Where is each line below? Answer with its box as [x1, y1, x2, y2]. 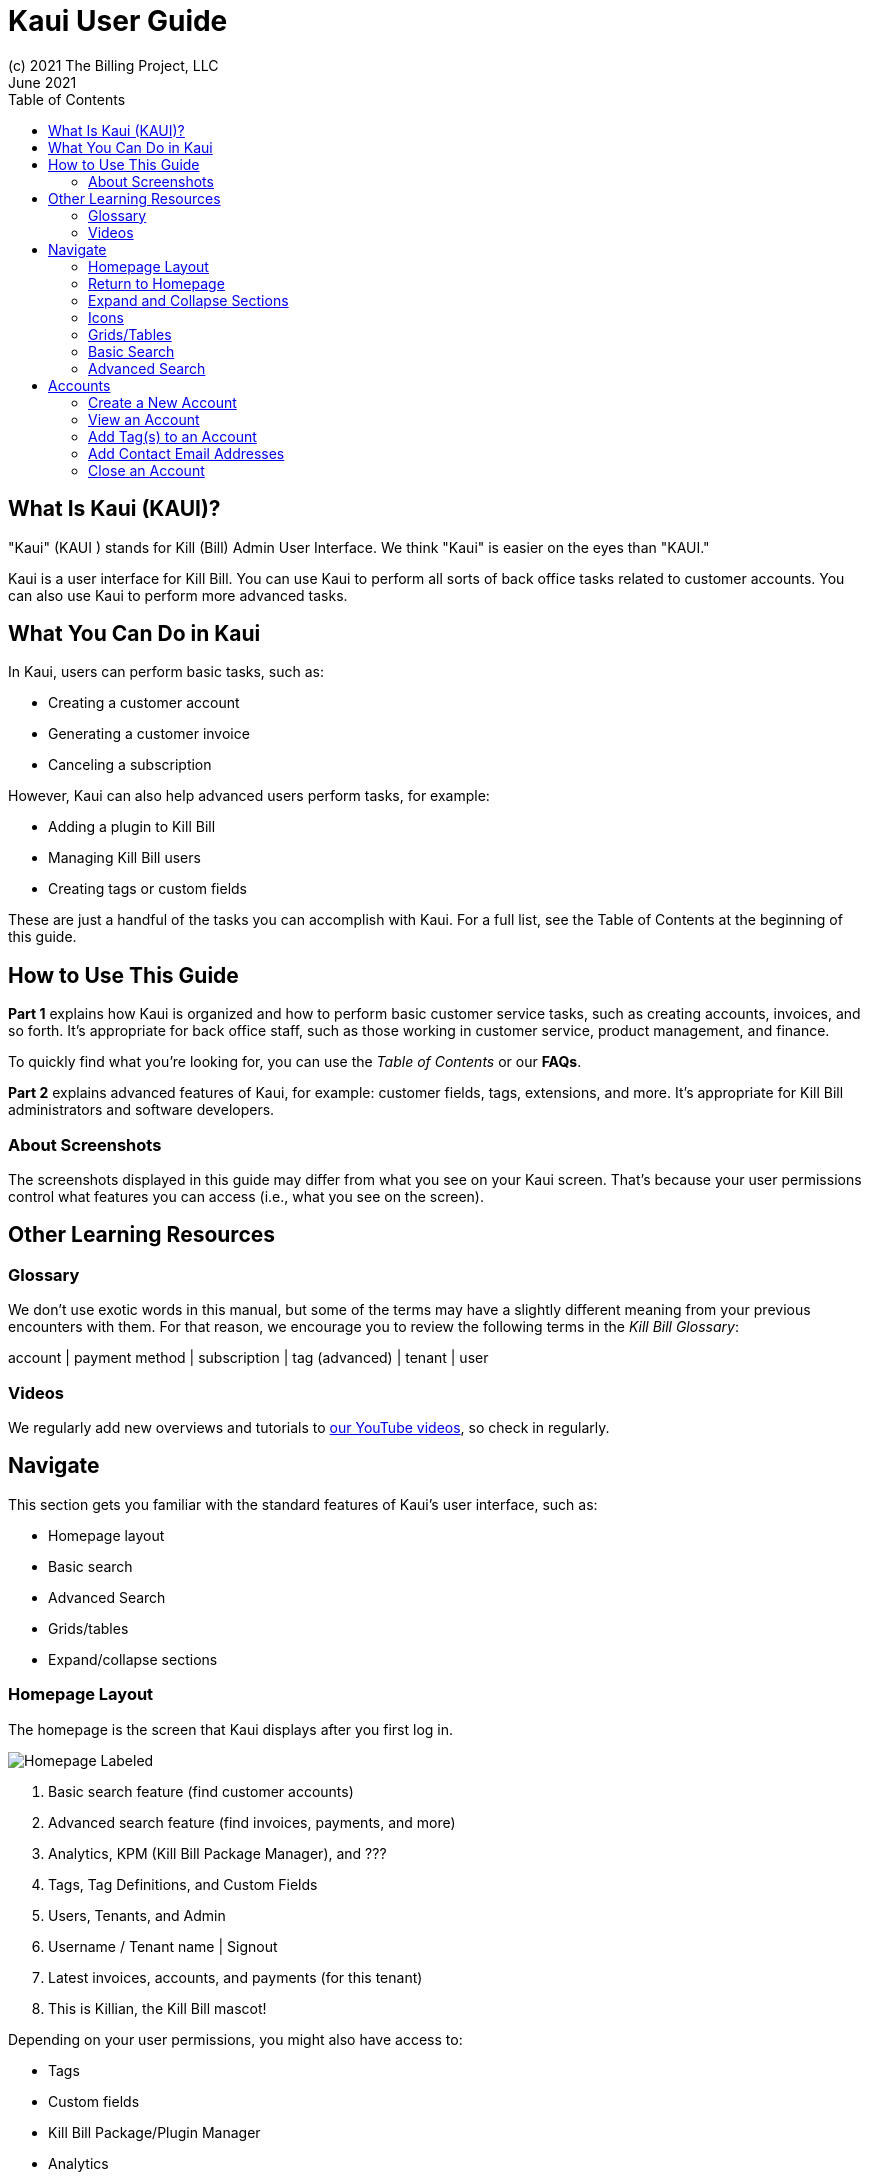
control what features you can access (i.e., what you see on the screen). [8, 1188, 484, 1206]
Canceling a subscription [48, 756, 212, 774]
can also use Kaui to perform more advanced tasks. [8, 586, 348, 604]
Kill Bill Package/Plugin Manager [48, 2123, 261, 2141]
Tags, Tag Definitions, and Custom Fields [48, 1875, 318, 1893]
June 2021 [8, 73, 77, 91]
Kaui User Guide [8, 4, 228, 38]
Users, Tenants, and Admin [48, 1906, 226, 1924]
